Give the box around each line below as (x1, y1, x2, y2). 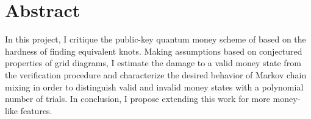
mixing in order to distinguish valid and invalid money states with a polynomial (5, 80, 304, 93)
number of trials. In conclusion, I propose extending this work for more (5, 92, 270, 105)
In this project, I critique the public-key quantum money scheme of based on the (5, 33, 306, 46)
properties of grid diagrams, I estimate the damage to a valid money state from (5, 56, 301, 69)
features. (20, 104, 52, 117)
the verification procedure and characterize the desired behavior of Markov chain (5, 68, 307, 81)
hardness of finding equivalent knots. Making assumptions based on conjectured (5, 44, 302, 57)
